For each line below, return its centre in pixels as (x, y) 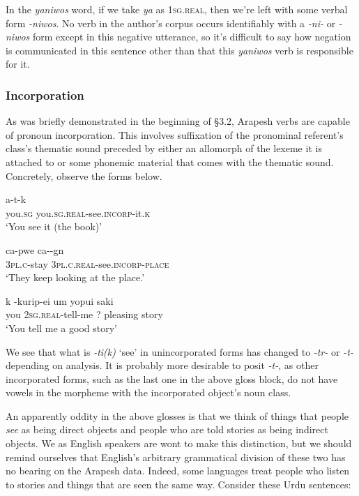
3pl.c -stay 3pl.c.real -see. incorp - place (87, 263)
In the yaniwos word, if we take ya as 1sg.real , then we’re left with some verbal (177, 9)
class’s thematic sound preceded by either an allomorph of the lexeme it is (164, 148)
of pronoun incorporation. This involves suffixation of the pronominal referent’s (175, 134)
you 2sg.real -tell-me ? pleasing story (84, 314)
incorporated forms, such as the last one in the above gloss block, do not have (172, 378)
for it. (18, 64)
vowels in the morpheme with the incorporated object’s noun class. (148, 392)
